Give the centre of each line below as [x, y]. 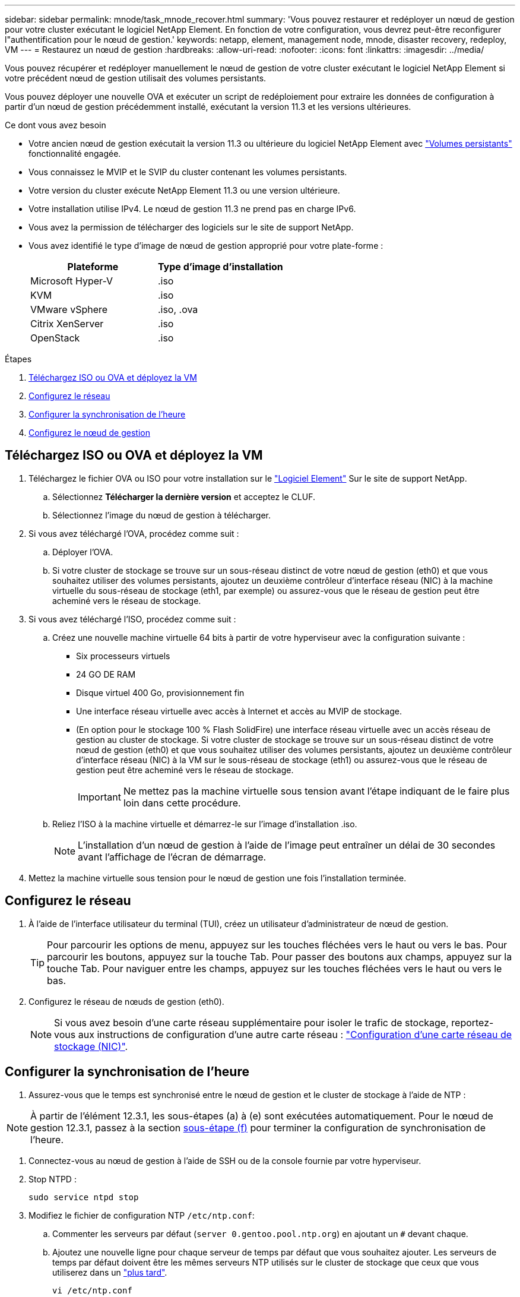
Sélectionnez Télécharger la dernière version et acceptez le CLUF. [184, 496]
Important [99, 797]
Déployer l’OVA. [83, 552]
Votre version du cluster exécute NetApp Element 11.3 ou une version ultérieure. [184, 190]
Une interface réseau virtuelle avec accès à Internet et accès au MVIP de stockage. [239, 711]
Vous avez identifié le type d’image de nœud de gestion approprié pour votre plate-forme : [206, 246]
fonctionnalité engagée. [75, 154]
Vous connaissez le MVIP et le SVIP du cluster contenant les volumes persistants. [188, 172]
